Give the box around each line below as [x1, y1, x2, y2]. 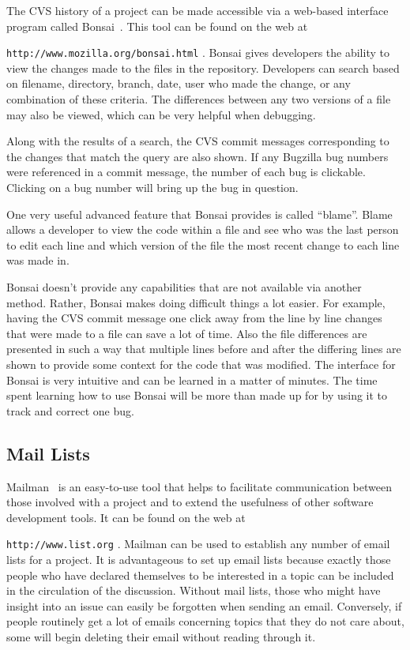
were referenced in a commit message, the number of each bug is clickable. [6, 163, 366, 180]
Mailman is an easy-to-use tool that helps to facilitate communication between [6, 478, 392, 494]
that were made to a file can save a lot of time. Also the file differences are [6, 325, 367, 341]
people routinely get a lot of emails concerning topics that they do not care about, [6, 613, 404, 629]
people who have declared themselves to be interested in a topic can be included [6, 566, 394, 583]
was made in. [6, 252, 70, 269]
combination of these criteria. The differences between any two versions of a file [6, 91, 391, 107]
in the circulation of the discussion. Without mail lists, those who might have [6, 582, 381, 599]
